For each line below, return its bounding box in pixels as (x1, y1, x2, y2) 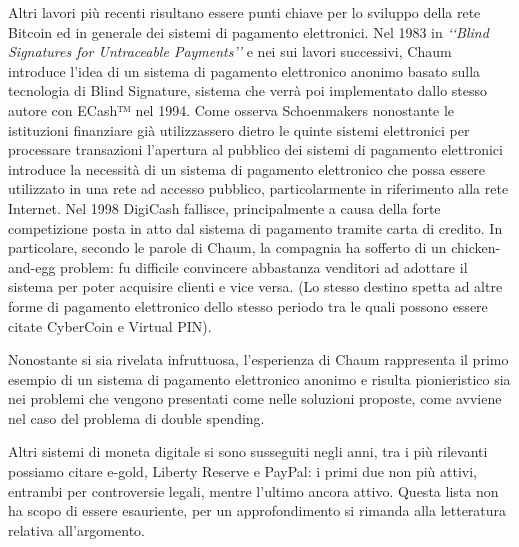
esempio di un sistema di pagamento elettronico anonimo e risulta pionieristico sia (8, 368, 511, 389)
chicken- (451, 237, 501, 258)
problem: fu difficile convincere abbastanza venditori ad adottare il (60, 256, 468, 277)
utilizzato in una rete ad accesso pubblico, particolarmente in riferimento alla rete (8, 178, 509, 199)
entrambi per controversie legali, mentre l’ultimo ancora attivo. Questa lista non (8, 480, 499, 501)
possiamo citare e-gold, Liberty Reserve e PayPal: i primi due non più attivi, (8, 461, 477, 482)
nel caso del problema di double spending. (8, 407, 265, 428)
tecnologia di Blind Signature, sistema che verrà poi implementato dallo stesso (8, 80, 488, 101)
